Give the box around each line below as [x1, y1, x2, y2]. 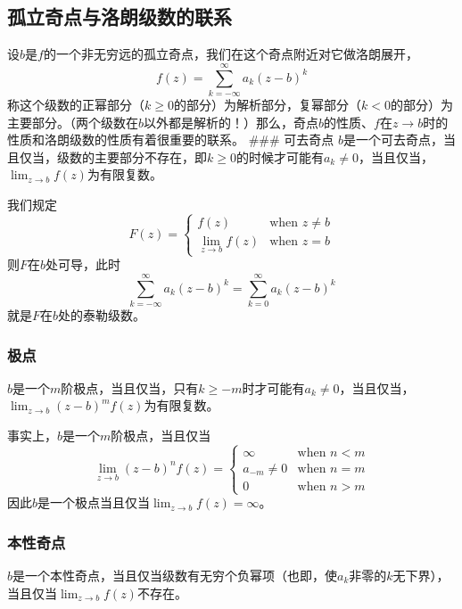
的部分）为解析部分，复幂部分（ [173, 95, 361, 113]
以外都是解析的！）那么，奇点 [144, 112, 319, 131]
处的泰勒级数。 [58, 305, 146, 324]
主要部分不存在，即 [94, 147, 207, 166]
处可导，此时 [45, 255, 121, 274]
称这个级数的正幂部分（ [7, 95, 144, 113]
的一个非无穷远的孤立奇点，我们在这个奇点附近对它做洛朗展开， [43, 45, 418, 63]
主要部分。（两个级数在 [7, 112, 138, 131]
